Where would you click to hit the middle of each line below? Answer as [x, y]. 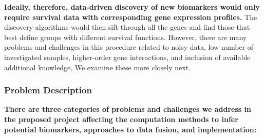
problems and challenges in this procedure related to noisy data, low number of [129, 47]
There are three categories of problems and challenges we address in [128, 109]
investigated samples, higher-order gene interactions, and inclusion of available [127, 57]
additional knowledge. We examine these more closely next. [98, 67]
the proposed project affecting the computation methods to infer [121, 119]
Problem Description [48, 90]
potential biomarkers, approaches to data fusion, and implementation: [130, 129]
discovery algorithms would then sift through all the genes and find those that [127, 27]
